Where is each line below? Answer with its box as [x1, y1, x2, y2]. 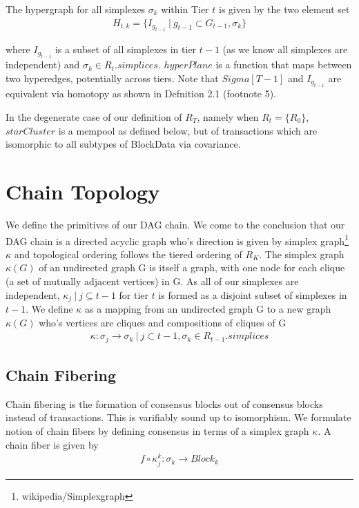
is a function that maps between [215, 57, 352, 72]
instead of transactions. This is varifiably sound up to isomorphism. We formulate [6, 410, 351, 424]
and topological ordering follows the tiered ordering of [14, 246, 242, 261]
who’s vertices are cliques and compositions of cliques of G [39, 315, 287, 329]
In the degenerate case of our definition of [6, 110, 182, 124]
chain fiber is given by [6, 437, 99, 451]
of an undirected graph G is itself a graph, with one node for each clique [39, 260, 345, 275]
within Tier [161, 2, 209, 16]
